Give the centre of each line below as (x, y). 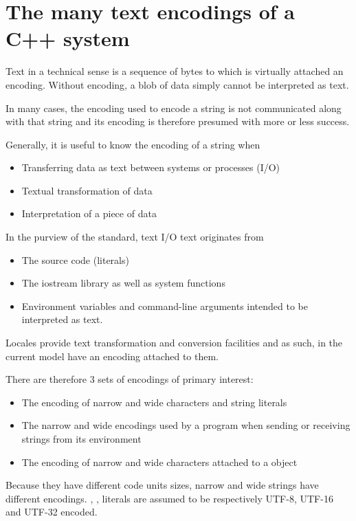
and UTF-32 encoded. (52, 512)
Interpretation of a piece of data (89, 213)
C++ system (68, 38)
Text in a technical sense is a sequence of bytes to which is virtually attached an (175, 71)
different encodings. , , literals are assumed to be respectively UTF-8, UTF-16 (169, 498)
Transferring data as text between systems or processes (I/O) (151, 167)
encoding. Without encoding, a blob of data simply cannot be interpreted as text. (177, 84)
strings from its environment (81, 439)
